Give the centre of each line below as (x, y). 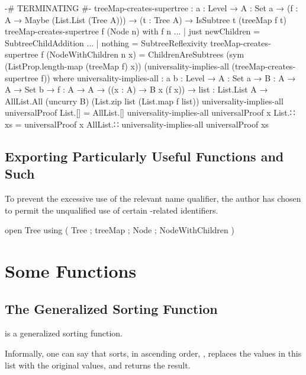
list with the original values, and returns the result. (98, 365)
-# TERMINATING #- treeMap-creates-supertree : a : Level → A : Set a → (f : (152, 8)
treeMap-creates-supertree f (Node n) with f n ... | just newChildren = (132, 31)
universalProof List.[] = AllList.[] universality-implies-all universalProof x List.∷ (150, 112)
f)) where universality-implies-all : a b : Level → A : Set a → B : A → (168, 77)
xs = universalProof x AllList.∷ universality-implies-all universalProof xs (137, 124)
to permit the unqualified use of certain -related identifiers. (112, 210)
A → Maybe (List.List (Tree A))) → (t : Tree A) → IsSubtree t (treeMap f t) (146, 19)
